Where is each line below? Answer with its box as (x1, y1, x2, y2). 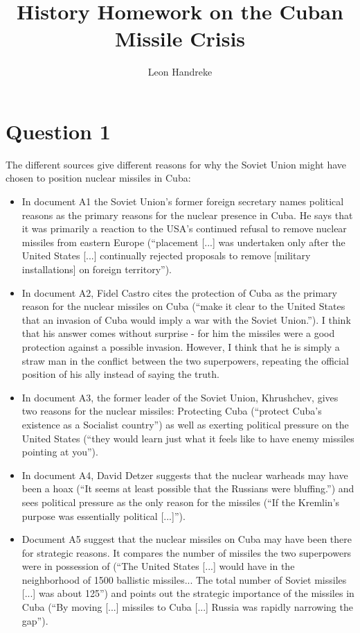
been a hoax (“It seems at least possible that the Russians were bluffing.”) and (21, 481, 354, 496)
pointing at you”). (21, 444, 98, 459)
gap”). (21, 613, 48, 627)
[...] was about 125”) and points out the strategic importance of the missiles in (21, 586, 354, 600)
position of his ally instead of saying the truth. (21, 367, 219, 381)
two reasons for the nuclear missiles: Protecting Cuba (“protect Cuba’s (21, 404, 322, 418)
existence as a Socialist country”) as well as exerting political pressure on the (21, 417, 349, 431)
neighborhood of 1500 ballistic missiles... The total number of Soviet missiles (21, 572, 347, 587)
